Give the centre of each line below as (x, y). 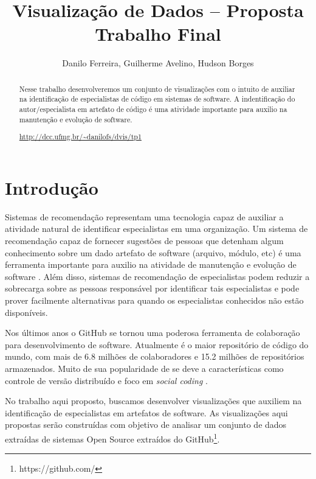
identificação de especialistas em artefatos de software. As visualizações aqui (146, 412)
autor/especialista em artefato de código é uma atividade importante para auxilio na (153, 109)
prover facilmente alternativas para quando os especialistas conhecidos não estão (154, 300)
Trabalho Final (158, 34)
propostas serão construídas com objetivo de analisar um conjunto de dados (146, 425)
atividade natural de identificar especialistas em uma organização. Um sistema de (156, 229)
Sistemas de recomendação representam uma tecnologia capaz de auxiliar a (144, 216)
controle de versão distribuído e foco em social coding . (106, 380)
